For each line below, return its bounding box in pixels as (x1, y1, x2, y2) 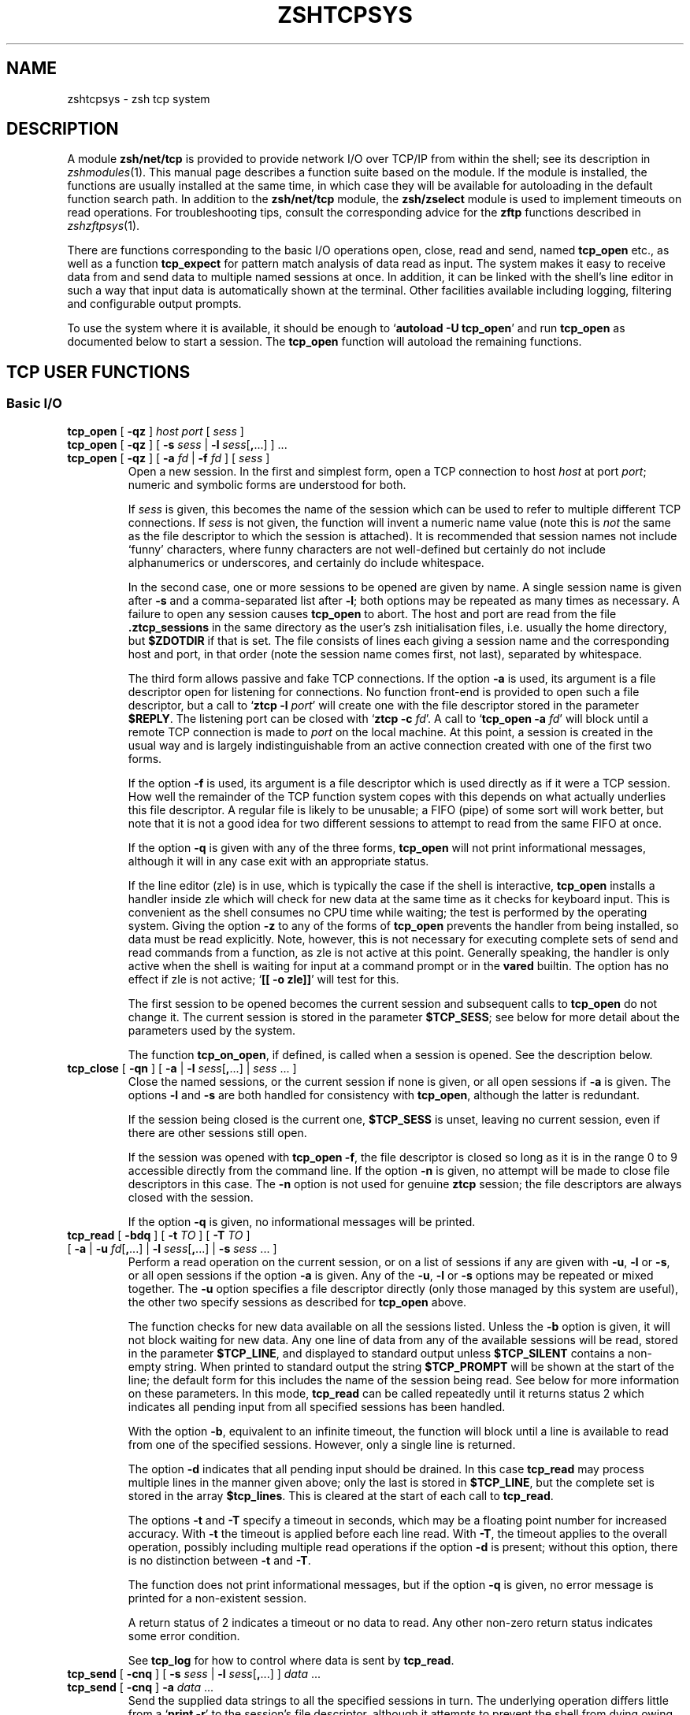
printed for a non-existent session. (128, 1591, 307, 1605)
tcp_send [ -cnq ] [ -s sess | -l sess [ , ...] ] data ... (67, 1666, 321, 1680)
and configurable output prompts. (67, 297, 242, 311)
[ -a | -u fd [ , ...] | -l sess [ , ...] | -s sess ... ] (67, 1241, 277, 1255)
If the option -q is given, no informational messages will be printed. (128, 1214, 476, 1228)
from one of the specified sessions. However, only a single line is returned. (128, 1437, 516, 1451)
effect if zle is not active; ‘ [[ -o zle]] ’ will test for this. (128, 972, 399, 986)
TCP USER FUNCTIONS (6, 361, 191, 382)
